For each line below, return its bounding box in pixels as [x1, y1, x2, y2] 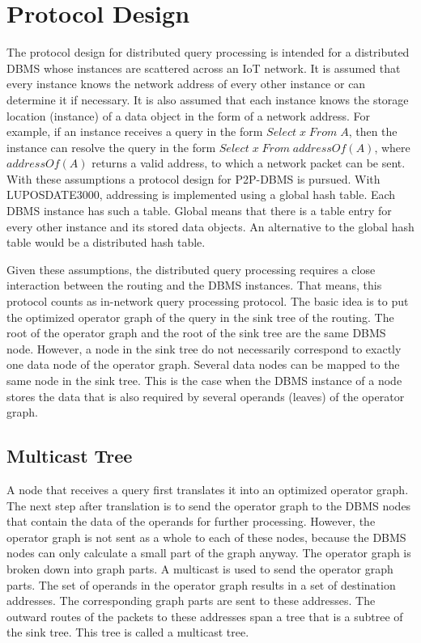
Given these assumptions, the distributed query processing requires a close [6, 260, 376, 277]
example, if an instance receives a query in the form [6, 123, 263, 140]
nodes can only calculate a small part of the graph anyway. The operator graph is [6, 544, 411, 561]
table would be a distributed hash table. [6, 234, 206, 251]
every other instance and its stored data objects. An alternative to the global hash [6, 218, 415, 235]
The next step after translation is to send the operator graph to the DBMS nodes [6, 497, 411, 514]
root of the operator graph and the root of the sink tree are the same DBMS [6, 324, 386, 341]
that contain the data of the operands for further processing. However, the [6, 513, 376, 530]
